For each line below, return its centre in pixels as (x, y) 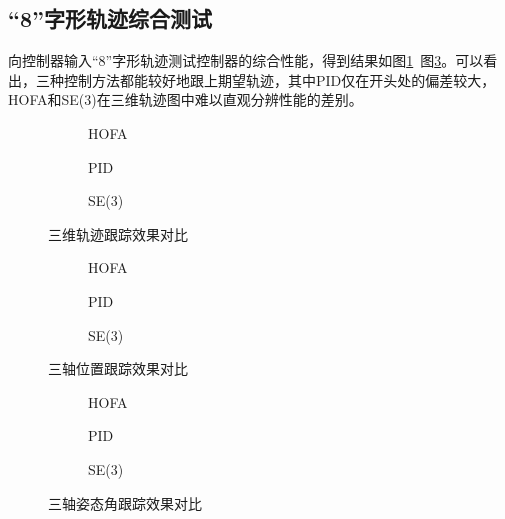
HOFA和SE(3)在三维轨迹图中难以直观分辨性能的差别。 (185, 99)
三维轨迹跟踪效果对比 (118, 233)
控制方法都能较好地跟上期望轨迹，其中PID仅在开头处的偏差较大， (279, 79)
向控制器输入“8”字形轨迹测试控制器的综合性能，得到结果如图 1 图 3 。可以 (246, 60)
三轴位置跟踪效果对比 (118, 368)
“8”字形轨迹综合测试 (110, 18)
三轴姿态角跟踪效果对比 (125, 502)
